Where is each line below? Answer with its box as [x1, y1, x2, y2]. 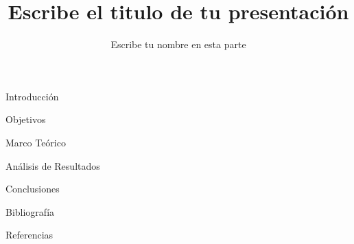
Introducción [5, 89, 59, 103]
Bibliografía [5, 204, 55, 219]
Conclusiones [5, 181, 60, 196]
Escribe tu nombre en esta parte [110, 37, 246, 52]
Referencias [5, 228, 54, 242]
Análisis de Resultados [5, 158, 100, 173]
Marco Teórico [5, 135, 66, 149]
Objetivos [5, 112, 46, 126]
